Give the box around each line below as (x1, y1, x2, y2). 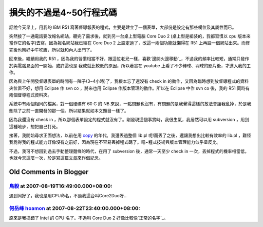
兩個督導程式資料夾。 (9, 92, 52, 98)
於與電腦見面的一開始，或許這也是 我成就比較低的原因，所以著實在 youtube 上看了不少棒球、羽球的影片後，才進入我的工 (9, 62, 251, 68)
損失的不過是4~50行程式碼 (9, 7, 117, 18)
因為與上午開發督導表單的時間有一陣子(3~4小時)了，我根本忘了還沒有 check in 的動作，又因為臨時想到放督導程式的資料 (9, 78, 249, 84)
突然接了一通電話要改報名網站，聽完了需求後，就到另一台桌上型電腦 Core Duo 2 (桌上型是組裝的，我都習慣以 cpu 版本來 (9, 33, 251, 39)
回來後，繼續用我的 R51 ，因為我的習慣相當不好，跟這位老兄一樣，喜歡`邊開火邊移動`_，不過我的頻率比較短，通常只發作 (9, 56, 249, 62)
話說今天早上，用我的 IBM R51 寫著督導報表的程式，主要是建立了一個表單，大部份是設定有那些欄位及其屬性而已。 (9, 24, 237, 30)
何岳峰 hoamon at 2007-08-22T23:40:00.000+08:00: (9, 205, 141, 212)
